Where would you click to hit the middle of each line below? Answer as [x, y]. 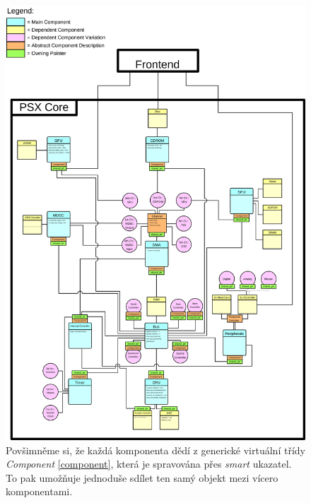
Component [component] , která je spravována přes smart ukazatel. [149, 464]
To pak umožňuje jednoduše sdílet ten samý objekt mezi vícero [142, 477]
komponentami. [39, 491]
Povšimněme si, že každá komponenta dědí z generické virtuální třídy [155, 450]
